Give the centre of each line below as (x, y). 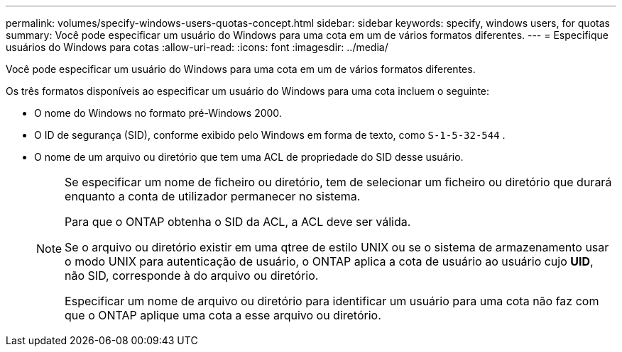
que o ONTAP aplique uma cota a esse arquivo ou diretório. (223, 315)
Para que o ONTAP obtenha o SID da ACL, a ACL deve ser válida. (238, 222)
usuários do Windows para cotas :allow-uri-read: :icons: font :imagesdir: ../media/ (197, 47)
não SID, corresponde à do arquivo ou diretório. (192, 276)
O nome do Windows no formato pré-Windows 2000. (158, 113)
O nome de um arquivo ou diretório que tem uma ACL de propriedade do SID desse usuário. (249, 157)
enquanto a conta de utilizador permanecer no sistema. (213, 196)
